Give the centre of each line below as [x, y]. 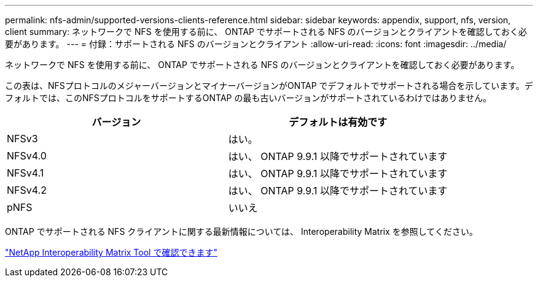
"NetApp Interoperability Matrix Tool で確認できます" [111, 252]
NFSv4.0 [27, 156]
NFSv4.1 [25, 173]
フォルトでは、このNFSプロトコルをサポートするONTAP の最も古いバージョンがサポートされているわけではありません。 [248, 98]
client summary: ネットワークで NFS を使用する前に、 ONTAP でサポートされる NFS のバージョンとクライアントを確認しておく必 [266, 32]
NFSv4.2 [27, 190]
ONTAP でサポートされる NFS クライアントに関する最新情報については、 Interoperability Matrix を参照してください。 [241, 231]
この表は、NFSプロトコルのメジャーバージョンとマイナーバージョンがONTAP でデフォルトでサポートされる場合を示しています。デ [269, 86]
